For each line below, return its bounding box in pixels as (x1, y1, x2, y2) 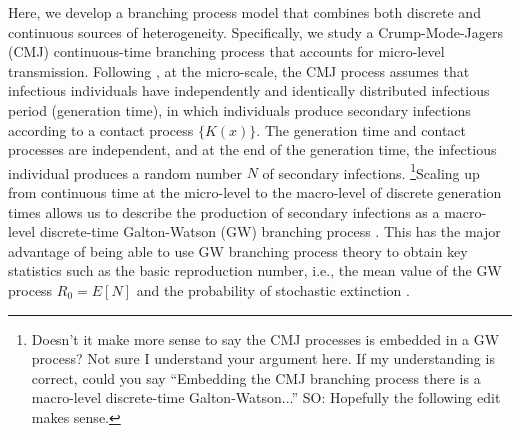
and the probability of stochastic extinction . (136, 279, 410, 300)
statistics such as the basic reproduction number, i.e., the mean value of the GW (8, 260, 502, 281)
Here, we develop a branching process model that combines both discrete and (8, 2, 481, 22)
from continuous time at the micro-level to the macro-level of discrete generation (8, 182, 502, 202)
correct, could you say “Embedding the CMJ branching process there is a (31, 367, 481, 388)
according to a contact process (8, 119, 194, 140)
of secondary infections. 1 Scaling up (262, 159, 480, 183)
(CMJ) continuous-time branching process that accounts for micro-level (8, 41, 445, 62)
